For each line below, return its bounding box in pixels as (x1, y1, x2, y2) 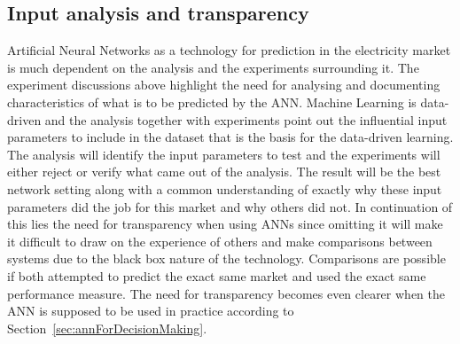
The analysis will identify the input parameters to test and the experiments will (7, 145, 441, 163)
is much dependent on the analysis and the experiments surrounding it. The (7, 58, 419, 76)
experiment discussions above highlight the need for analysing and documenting (7, 75, 441, 94)
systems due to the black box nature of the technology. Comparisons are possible (7, 249, 446, 268)
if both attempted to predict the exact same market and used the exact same (7, 266, 426, 285)
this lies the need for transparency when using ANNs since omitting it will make (7, 215, 443, 233)
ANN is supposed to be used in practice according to (7, 301, 294, 320)
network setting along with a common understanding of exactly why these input (7, 179, 442, 198)
